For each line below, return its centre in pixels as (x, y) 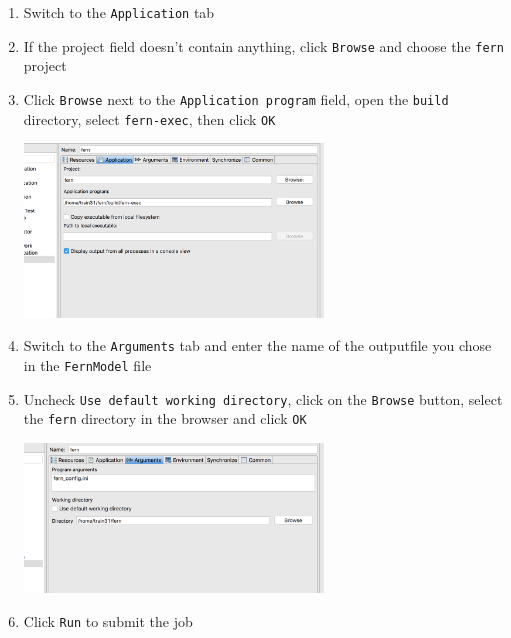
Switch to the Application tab (119, 12)
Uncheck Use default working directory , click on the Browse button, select (263, 398)
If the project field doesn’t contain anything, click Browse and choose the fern (263, 45)
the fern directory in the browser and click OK (165, 418)
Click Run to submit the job (108, 620)
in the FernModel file (87, 364)
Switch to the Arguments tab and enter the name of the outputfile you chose (257, 345)
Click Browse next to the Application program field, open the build (236, 98)
